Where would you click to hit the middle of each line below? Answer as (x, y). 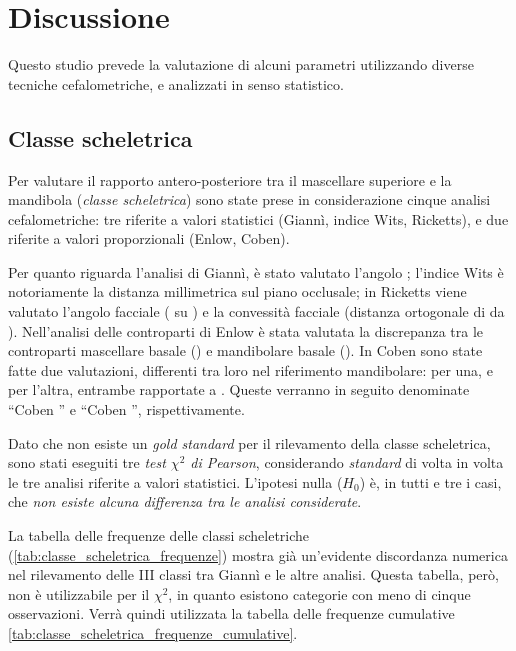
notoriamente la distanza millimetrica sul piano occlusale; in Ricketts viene (237, 291)
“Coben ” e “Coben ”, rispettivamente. (126, 409)
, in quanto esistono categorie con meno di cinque (319, 593)
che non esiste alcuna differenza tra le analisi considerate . (185, 501)
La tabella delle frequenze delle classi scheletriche (159, 535)
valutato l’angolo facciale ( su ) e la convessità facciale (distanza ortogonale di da (256, 311)
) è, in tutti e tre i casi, (430, 481)
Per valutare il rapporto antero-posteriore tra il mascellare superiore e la (230, 179)
